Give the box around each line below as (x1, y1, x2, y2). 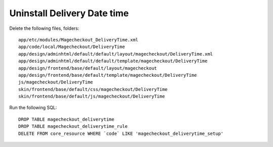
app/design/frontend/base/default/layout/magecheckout (18, 65, 157, 71)
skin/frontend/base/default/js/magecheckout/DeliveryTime (18, 93, 165, 100)
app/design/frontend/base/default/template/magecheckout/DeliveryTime (18, 72, 197, 78)
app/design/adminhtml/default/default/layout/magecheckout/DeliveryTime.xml (18, 51, 213, 57)
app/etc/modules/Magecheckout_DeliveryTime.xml (18, 37, 139, 42)
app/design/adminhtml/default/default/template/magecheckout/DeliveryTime (18, 58, 208, 64)
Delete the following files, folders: (9, 25, 79, 31)
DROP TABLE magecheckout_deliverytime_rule (18, 124, 128, 129)
